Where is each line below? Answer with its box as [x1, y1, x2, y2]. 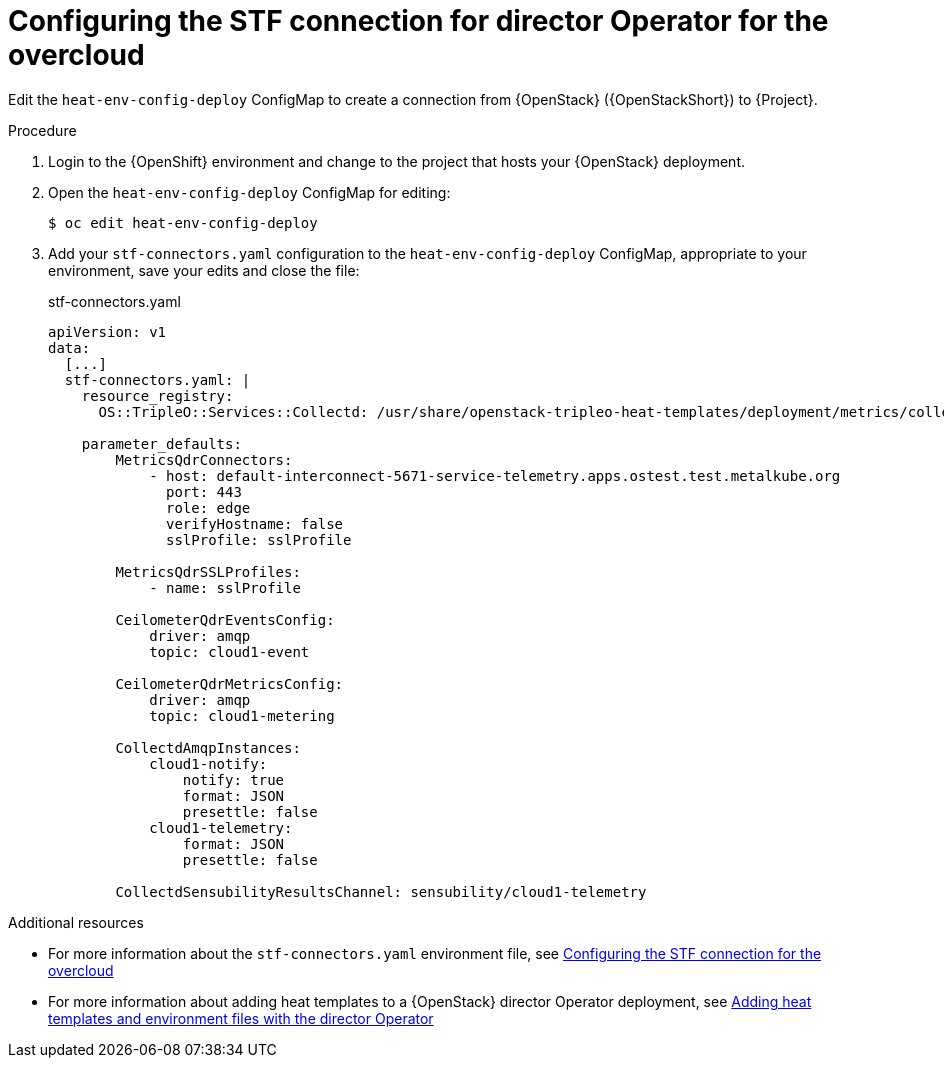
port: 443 [166, 483, 242, 500]
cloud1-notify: [149, 755, 268, 772]
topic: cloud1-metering [149, 707, 335, 724]
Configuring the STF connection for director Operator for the [8, 4, 829, 38]
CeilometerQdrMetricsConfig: [115, 675, 344, 692]
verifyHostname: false [166, 515, 344, 532]
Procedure [8, 121, 77, 139]
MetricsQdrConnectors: [115, 451, 293, 468]
